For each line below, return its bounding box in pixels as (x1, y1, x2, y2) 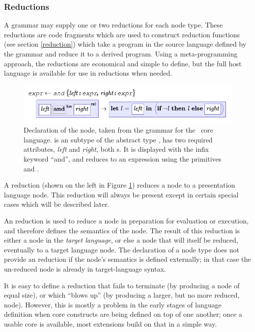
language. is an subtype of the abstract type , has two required (24, 134, 213, 144)
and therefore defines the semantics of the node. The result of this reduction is (4, 225, 240, 235)
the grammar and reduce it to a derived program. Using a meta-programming (4, 49, 238, 58)
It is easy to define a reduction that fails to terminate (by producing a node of (4, 280, 240, 290)
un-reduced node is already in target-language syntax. (4, 263, 166, 274)
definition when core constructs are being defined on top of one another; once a (4, 309, 242, 319)
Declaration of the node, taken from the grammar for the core (24, 125, 213, 135)
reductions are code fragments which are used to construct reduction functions (4, 29, 240, 39)
